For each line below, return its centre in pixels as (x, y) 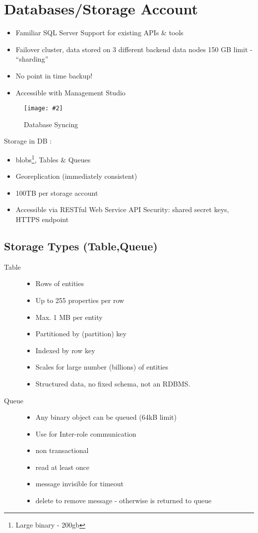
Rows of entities (60, 283)
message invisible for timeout (79, 484)
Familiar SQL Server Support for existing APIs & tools (99, 33)
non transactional (62, 450)
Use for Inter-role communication (86, 433)
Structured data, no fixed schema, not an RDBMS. (113, 383)
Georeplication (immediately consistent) (76, 176)
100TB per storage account (57, 192)
